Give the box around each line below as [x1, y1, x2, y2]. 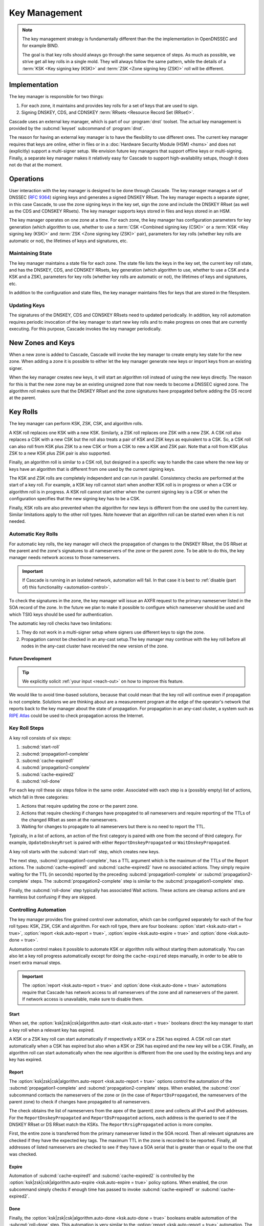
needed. [9, 518, 26, 524]
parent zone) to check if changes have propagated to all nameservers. [9, 1098, 151, 1104]
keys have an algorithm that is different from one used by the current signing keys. [9, 466, 176, 472]
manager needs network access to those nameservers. [9, 555, 120, 561]
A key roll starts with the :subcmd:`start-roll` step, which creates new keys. [9, 848, 160, 854]
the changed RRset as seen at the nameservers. [21, 817, 118, 823]
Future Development [9, 656, 52, 662]
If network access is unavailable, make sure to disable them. [22, 996, 144, 1002]
